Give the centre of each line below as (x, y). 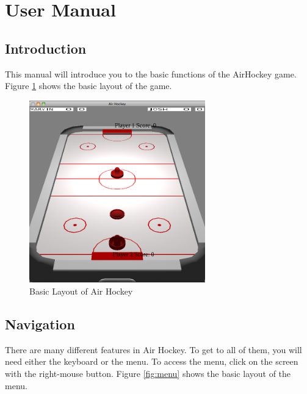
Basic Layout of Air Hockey (81, 291)
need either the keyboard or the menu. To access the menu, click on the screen (152, 361)
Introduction (46, 48)
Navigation (40, 324)
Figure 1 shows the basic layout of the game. (88, 86)
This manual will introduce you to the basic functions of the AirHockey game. (151, 73)
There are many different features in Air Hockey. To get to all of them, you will (153, 349)
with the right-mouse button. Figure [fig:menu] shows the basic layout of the (148, 374)
